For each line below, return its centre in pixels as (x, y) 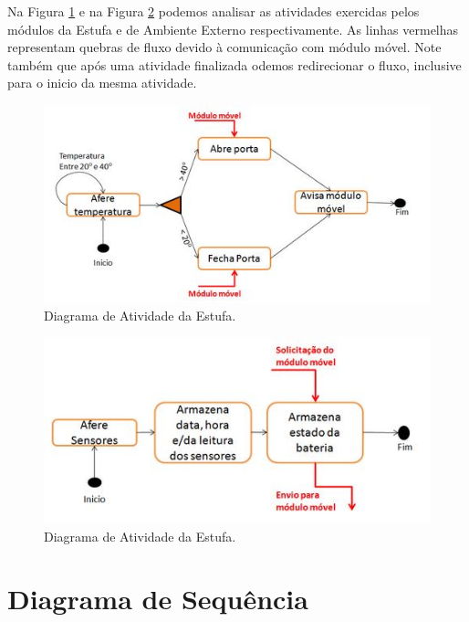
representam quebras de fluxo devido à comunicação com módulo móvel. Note (224, 47)
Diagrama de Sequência (158, 599)
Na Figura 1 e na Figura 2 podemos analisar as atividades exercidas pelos (214, 11)
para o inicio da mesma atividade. (102, 83)
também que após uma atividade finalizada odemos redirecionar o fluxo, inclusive (234, 64)
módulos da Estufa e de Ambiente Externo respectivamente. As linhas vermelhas (233, 29)
